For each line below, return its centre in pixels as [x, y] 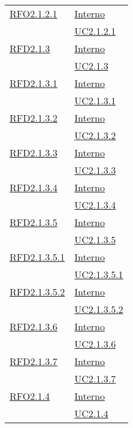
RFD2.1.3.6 [34, 326]
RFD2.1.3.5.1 [37, 257]
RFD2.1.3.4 [34, 187]
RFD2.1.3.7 [34, 361]
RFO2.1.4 [30, 396]
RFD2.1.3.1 [34, 83]
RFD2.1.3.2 [34, 118]
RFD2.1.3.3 [34, 153]
